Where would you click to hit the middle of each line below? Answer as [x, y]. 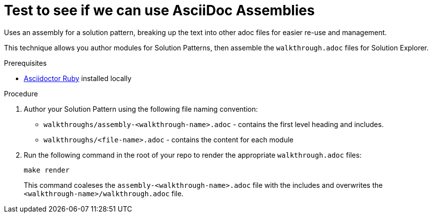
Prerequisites [25, 63]
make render [47, 170]
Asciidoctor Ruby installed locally [78, 78]
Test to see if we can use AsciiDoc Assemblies [159, 10]
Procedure [21, 93]
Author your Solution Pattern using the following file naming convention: [141, 109]
